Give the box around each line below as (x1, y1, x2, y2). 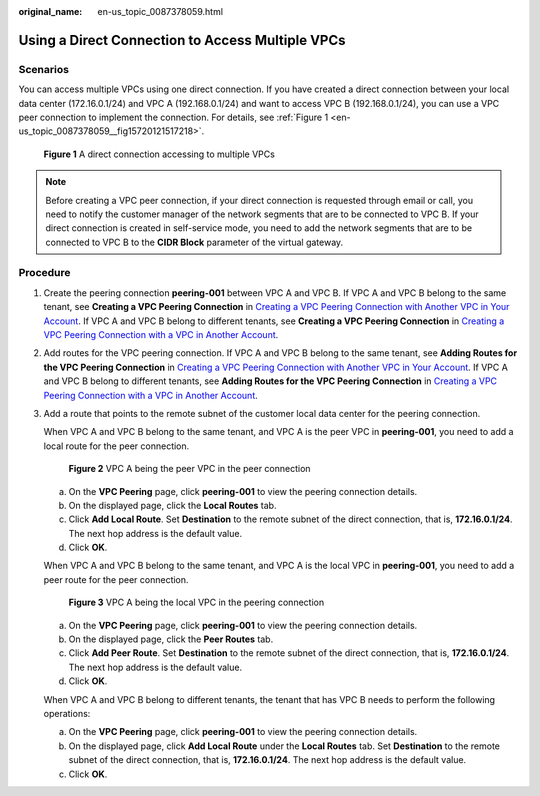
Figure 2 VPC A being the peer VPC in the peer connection (68, 463, 311, 475)
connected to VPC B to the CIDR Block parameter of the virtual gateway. (45, 236, 344, 248)
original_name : (18, 6, 83, 17)
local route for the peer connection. (43, 440, 190, 452)
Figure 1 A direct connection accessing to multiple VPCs (43, 148, 275, 160)
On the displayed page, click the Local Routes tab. (68, 499, 277, 511)
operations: (43, 707, 91, 719)
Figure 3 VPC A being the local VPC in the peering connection (68, 596, 325, 609)
